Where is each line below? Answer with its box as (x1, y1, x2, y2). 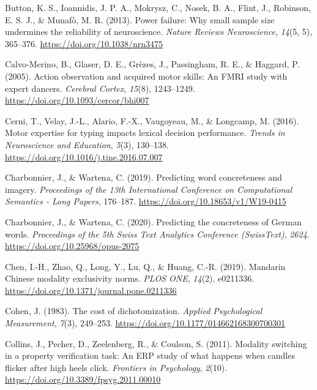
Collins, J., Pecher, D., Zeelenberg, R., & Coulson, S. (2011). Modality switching (5, 337, 307, 350)
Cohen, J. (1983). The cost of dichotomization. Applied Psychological (5, 304, 263, 317)
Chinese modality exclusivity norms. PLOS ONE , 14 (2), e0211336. (5, 272, 255, 285)
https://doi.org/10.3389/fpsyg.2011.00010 (5, 373, 161, 386)
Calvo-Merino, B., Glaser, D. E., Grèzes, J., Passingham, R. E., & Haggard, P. (5, 58, 300, 70)
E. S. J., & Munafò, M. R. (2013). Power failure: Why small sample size (5, 13, 275, 26)
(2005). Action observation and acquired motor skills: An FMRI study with (5, 69, 288, 82)
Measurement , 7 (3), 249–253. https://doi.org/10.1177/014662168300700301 (5, 317, 285, 329)
